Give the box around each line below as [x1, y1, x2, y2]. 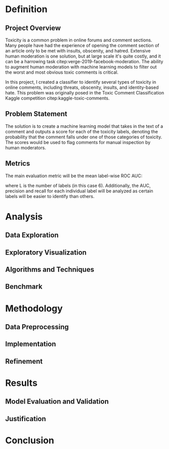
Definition [5, 4, 48, 15]
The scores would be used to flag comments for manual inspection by [5, 139, 151, 145]
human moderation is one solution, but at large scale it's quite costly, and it [5, 53, 161, 59]
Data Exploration [5, 231, 59, 239]
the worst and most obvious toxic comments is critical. [5, 69, 119, 75]
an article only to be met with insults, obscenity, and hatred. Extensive [5, 48, 151, 54]
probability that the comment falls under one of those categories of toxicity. [5, 134, 162, 140]
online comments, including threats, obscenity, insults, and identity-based [5, 84, 159, 90]
